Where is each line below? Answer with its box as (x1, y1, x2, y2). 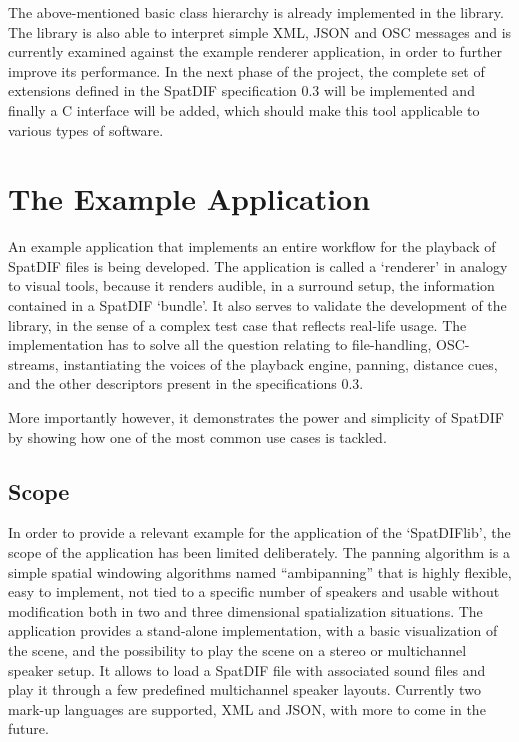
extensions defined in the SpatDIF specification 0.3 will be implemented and (8, 80, 475, 101)
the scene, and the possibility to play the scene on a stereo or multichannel (8, 639, 467, 660)
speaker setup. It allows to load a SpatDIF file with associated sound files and (8, 659, 486, 680)
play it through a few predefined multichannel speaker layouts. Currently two (8, 679, 481, 700)
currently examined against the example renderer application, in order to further (8, 41, 502, 62)
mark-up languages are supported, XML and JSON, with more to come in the (8, 698, 486, 719)
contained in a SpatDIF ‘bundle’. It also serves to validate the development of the (8, 295, 507, 316)
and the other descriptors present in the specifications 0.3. (8, 373, 364, 394)
